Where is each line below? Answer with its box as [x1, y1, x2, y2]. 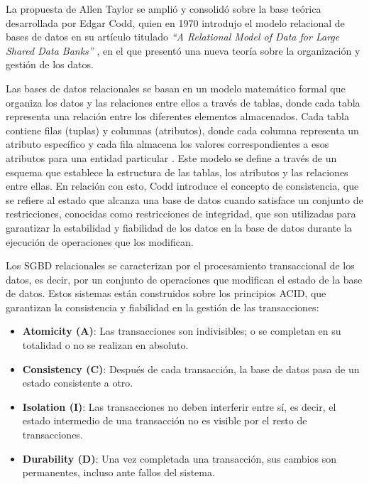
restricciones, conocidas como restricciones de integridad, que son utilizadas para [6, 206, 356, 221]
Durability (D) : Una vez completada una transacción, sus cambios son [22, 451, 336, 466]
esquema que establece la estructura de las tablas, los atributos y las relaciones [6, 164, 348, 179]
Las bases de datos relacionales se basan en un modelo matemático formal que [6, 80, 346, 95]
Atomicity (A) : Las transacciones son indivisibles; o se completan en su [22, 323, 341, 338]
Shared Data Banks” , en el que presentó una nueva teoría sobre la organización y [6, 43, 360, 58]
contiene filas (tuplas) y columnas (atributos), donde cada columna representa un [6, 122, 359, 137]
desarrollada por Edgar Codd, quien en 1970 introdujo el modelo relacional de [6, 15, 345, 30]
